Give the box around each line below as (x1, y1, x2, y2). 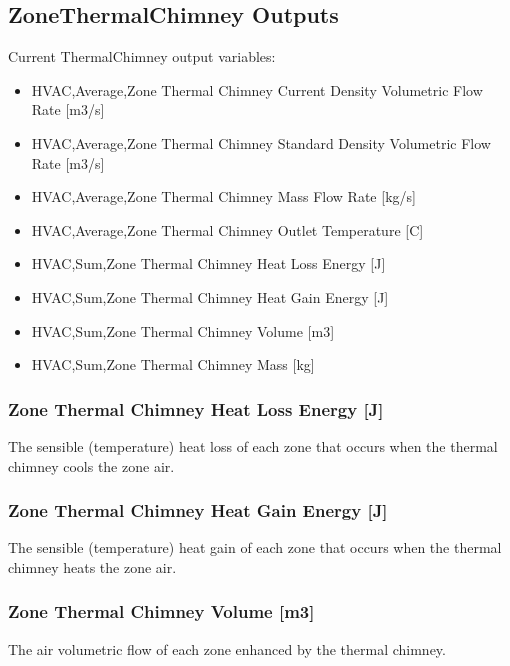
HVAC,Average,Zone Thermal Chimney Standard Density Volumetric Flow (31, 132, 491, 153)
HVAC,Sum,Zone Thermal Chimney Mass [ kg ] (31, 354, 315, 375)
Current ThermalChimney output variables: (8, 46, 276, 67)
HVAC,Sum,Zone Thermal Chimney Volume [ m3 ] (31, 320, 335, 341)
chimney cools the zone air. (8, 455, 175, 476)
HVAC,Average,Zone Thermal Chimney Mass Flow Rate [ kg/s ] (31, 186, 416, 207)
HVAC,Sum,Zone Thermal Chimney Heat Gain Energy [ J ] (31, 286, 389, 307)
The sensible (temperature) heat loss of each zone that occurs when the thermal (8, 435, 498, 456)
